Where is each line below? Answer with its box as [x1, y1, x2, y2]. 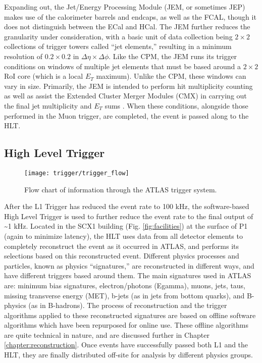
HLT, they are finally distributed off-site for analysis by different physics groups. [4, 349, 253, 360]
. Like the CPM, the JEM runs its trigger [109, 50, 237, 61]
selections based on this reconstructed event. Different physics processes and [4, 250, 239, 261]
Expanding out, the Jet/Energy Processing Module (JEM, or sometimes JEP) [4, 2, 245, 12]
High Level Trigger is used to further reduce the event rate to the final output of [4, 211, 253, 221]
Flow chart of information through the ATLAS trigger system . [24, 184, 217, 194]
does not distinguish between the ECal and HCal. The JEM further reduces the [4, 21, 250, 32]
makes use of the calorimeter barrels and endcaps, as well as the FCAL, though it [4, 11, 256, 22]
